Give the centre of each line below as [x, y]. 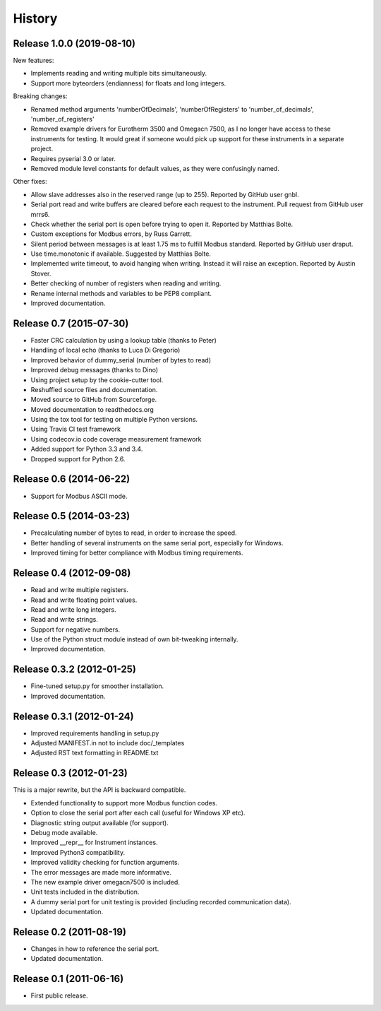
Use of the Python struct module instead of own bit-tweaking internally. [135, 639]
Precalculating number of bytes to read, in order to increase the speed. [134, 533]
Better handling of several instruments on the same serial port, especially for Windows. [157, 543]
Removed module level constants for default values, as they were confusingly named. [155, 168]
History [35, 18]
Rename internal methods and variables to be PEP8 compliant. [121, 293]
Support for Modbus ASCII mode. [79, 496]
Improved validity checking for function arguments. [105, 863]
